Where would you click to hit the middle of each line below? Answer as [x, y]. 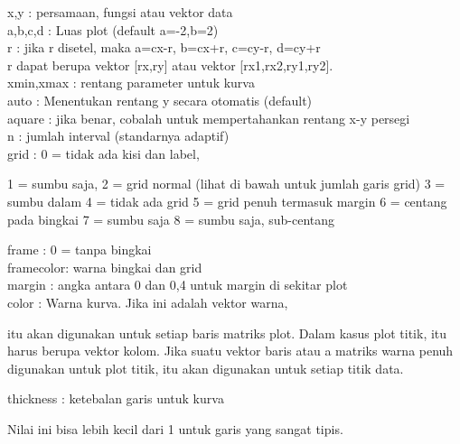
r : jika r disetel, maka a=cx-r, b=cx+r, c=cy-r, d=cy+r [164, 47]
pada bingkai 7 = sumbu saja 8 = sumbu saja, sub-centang [171, 219]
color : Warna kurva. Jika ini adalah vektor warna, [148, 302]
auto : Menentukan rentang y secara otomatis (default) [160, 100]
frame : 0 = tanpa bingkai [80, 250]
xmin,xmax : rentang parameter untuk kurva [131, 83]
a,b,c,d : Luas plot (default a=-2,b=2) [113, 29]
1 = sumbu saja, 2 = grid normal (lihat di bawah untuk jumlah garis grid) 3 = [226, 184]
